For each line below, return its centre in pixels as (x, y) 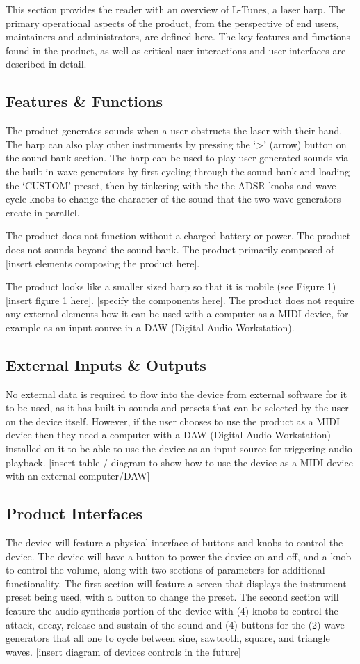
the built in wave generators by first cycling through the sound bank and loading (178, 171)
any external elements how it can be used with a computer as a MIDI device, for (177, 314)
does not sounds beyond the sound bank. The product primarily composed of (170, 249)
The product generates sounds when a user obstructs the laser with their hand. (174, 131)
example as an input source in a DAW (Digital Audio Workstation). (150, 327)
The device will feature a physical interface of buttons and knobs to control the (174, 543)
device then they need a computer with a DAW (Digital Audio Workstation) (169, 435)
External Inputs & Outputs (106, 364)
